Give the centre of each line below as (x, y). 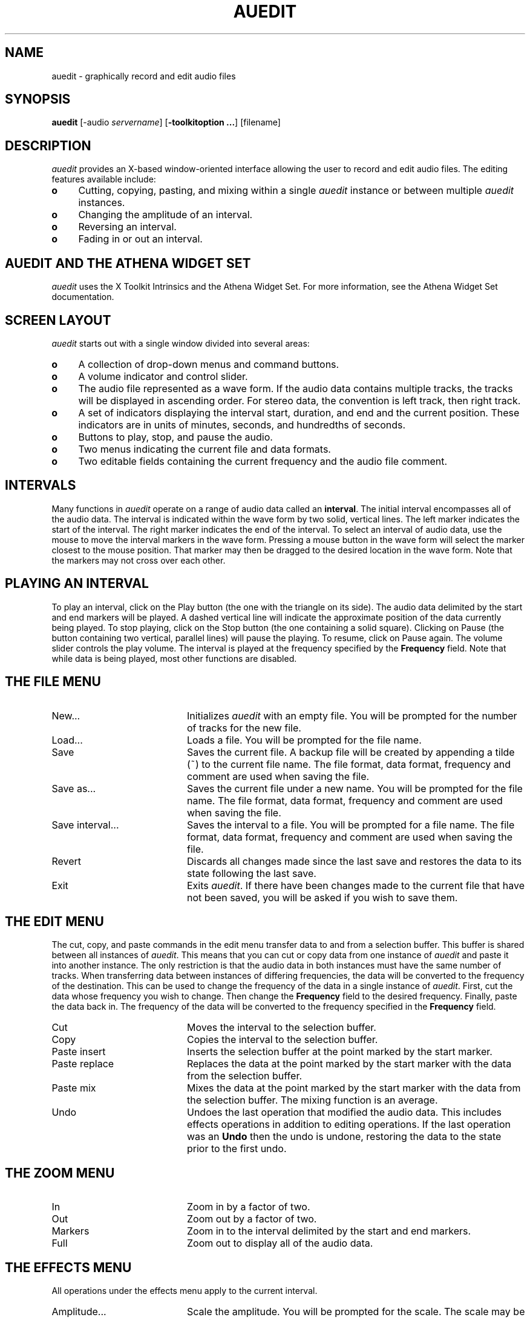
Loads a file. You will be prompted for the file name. (304, 740)
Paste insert (79, 1052)
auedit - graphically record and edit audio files (144, 76)
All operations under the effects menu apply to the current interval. (185, 1291)
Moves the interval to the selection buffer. (281, 1028)
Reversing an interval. (127, 227)
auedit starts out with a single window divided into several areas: (181, 343)
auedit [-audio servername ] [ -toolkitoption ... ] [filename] (166, 122)
